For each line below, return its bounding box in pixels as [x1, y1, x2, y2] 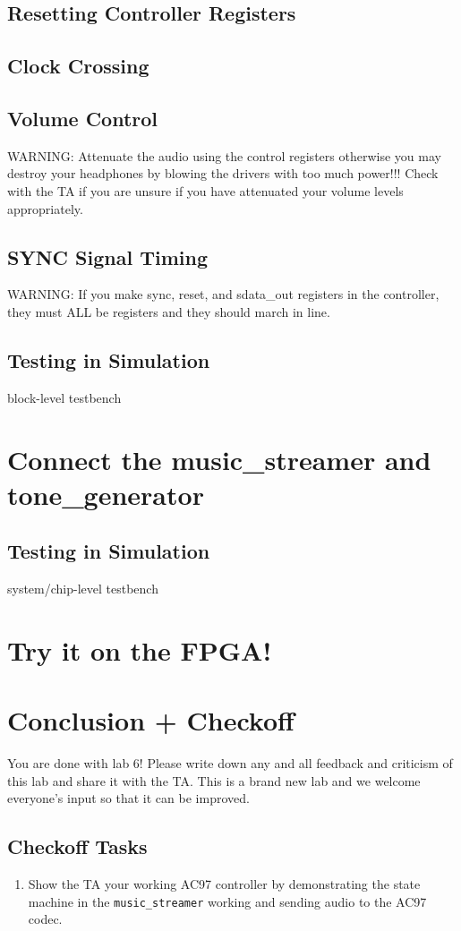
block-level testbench [7, 388, 122, 406]
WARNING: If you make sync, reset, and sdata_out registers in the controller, [7, 285, 440, 303]
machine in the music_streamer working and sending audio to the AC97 [28, 892, 427, 910]
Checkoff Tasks [7, 833, 148, 860]
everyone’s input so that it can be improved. [7, 789, 250, 807]
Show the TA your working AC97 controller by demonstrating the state [28, 875, 421, 893]
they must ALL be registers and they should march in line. [7, 302, 330, 320]
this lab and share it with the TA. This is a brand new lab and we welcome [7, 771, 421, 790]
